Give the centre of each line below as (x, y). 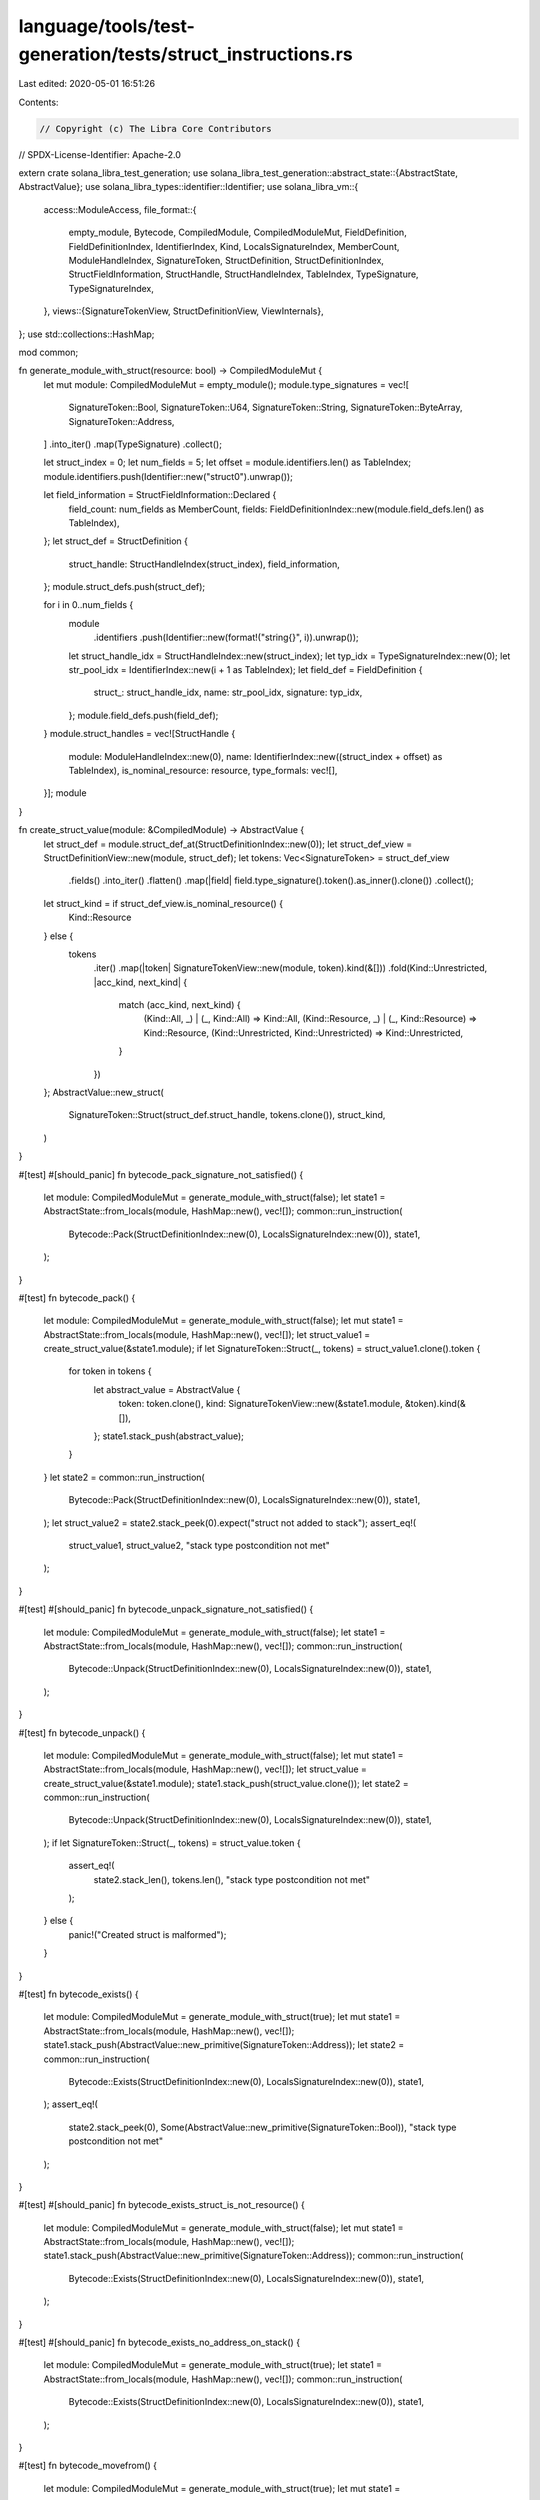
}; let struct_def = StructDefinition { (116, 541)
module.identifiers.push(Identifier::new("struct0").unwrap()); (168, 476)
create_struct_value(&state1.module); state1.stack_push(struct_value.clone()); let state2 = (226, 1783)
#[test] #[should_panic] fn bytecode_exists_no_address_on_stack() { (159, 2342)
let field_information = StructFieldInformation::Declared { (160, 495)
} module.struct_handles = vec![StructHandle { (139, 734)
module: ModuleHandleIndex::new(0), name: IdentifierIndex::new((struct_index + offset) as (255, 756)
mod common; (48, 352)
